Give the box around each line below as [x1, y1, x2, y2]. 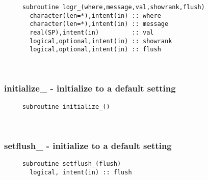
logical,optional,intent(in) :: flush [30, 46, 161, 53]
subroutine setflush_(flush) [22, 160, 121, 168]
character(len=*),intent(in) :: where [30, 12, 161, 19]
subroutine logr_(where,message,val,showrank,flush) [22, 4, 205, 11]
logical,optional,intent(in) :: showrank [30, 37, 172, 45]
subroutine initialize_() [22, 103, 110, 110]
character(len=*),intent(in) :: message [30, 20, 169, 28]
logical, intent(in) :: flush [30, 168, 132, 176]
